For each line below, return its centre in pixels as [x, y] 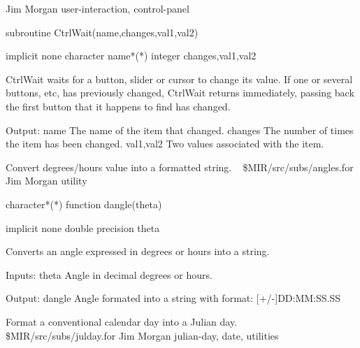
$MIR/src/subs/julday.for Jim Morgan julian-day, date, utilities [142, 335]
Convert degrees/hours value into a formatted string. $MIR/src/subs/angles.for [180, 167]
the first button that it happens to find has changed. [118, 106]
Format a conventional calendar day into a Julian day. [122, 321]
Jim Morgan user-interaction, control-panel [98, 8]
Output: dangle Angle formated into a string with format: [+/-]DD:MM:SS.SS [173, 298]
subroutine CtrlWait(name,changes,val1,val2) [102, 32]
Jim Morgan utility [46, 181]
